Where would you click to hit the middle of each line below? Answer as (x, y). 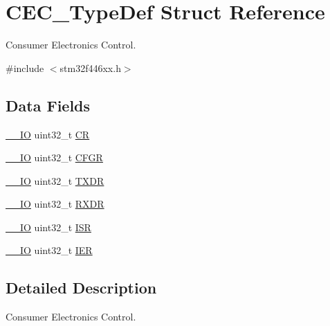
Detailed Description (81, 288)
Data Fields (48, 105)
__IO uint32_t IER (49, 250)
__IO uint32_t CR (48, 134)
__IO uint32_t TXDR (55, 180)
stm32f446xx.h (90, 67)
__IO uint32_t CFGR (54, 157)
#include (25, 67)
